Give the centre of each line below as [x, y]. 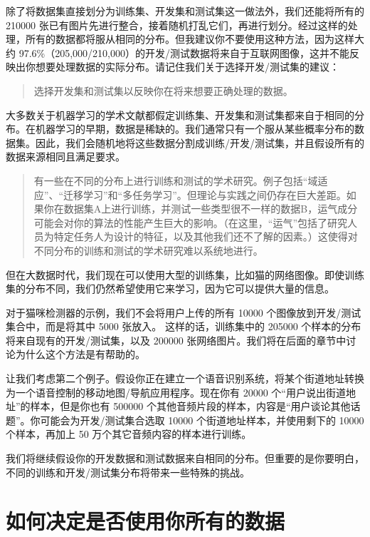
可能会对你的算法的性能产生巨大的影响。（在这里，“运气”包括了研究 [191, 222]
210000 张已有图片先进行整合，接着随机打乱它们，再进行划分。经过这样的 [177, 25]
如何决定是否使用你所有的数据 [146, 521]
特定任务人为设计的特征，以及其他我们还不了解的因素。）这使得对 [206, 236]
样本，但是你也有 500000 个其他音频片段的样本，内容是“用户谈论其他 [190, 406]
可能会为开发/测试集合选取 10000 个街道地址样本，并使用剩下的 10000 [202, 420]
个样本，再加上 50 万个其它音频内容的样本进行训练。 [129, 434]
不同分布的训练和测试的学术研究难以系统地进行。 [148, 250]
